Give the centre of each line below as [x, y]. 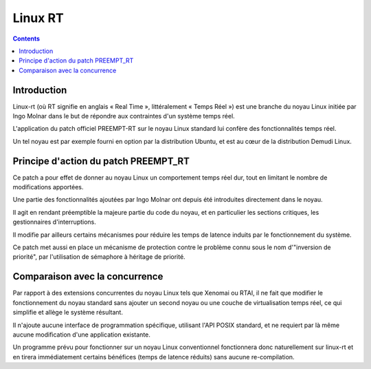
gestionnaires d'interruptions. [54, 222]
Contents [26, 39]
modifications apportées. [48, 187]
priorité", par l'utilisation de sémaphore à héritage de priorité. [99, 257]
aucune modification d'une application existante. [82, 335]
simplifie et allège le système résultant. [68, 313]
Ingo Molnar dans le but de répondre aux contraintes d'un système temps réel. [124, 116]
